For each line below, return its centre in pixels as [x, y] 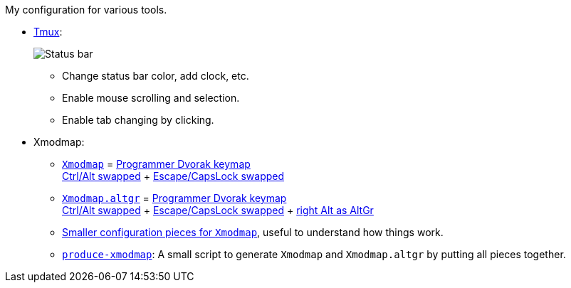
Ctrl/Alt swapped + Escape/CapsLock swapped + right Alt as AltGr [218, 210]
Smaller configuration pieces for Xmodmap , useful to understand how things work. [253, 232]
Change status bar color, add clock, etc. [156, 76]
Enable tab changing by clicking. [138, 120]
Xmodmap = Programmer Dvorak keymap [156, 164]
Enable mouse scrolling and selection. [151, 98]
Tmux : [48, 32]
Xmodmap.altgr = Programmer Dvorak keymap [174, 198]
